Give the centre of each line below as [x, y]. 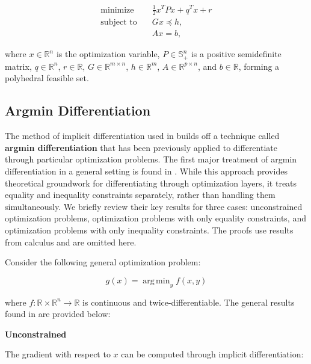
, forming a [259, 66]
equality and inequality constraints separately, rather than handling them [140, 195]
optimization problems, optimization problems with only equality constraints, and [155, 218]
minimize [117, 10]
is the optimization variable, [108, 54]
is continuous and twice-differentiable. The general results [189, 302]
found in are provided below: [58, 314]
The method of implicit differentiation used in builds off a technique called [142, 136]
